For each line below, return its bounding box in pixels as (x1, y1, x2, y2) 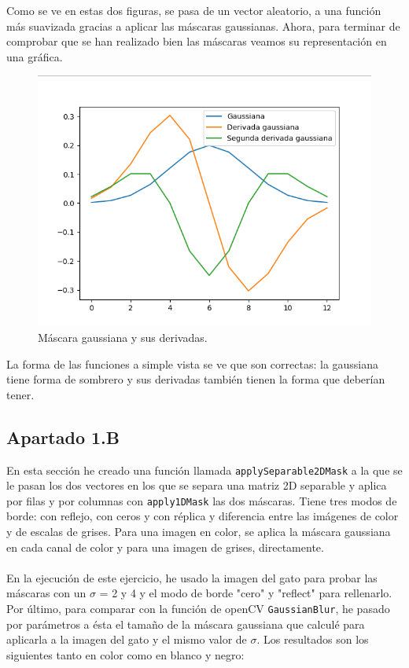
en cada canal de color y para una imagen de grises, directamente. (6, 538, 324, 555)
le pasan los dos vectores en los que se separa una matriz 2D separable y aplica (6, 477, 387, 494)
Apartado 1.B (6, 424, 120, 449)
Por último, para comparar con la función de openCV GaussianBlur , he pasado (6, 600, 390, 616)
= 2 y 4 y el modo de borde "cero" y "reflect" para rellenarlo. (99, 585, 392, 601)
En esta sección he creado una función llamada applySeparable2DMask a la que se (6, 461, 403, 478)
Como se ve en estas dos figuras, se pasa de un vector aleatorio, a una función (6, 2, 381, 18)
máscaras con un (6, 585, 87, 601)
